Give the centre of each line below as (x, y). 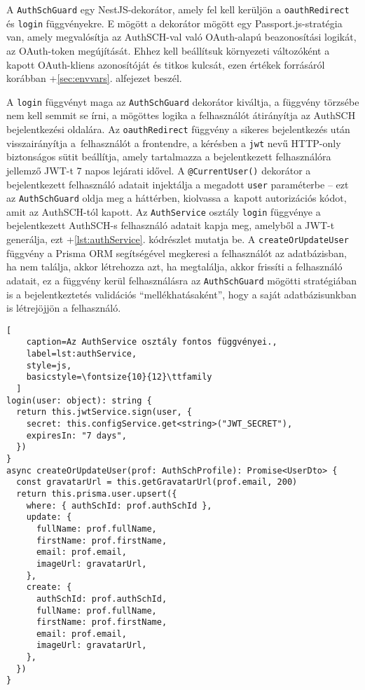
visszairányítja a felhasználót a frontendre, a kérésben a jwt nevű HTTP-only (174, 143)
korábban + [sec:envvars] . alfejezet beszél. (94, 78)
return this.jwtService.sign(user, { (104, 412)
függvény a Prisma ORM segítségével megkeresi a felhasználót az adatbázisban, (177, 253)
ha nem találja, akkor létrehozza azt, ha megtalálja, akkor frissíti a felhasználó (174, 267)
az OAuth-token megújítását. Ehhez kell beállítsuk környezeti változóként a (168, 50)
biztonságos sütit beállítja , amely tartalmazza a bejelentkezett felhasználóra (169, 157)
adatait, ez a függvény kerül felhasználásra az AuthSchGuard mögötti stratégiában (182, 280)
